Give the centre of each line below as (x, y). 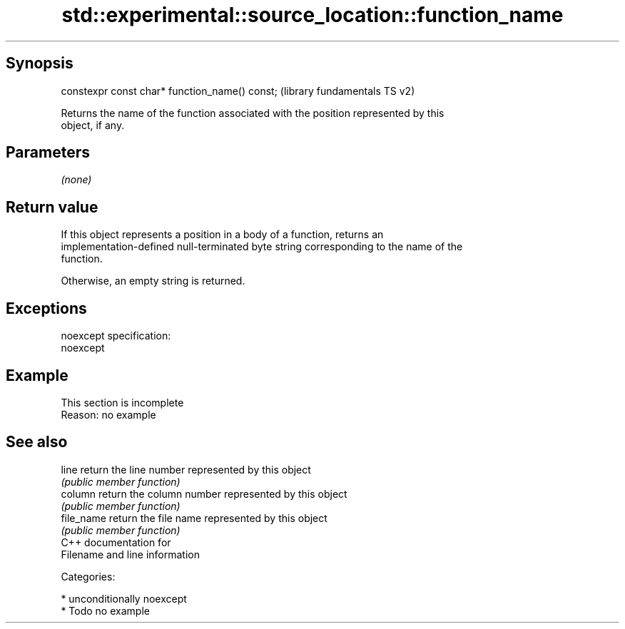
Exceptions (46, 308)
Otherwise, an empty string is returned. (153, 281)
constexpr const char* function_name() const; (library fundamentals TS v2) (238, 91)
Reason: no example (108, 414)
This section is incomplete (122, 402)
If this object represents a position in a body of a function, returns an (222, 235)
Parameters (48, 153)
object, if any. (93, 125)
